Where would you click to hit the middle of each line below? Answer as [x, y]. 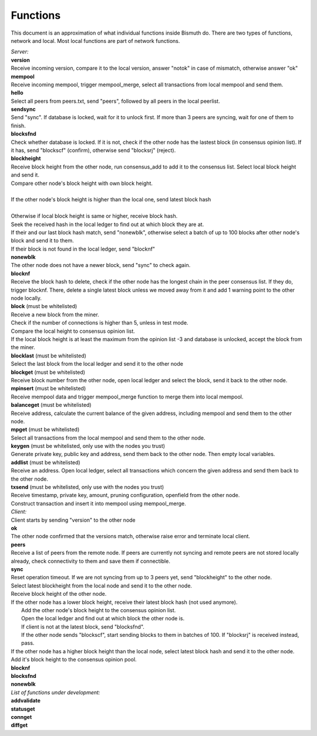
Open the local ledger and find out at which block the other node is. [103, 619]
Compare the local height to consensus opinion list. [73, 331]
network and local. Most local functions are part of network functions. [95, 40]
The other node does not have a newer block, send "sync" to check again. [101, 265]
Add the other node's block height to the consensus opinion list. [99, 610]
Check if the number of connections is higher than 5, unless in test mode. [100, 323]
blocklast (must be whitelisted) [48, 356]
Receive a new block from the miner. [55, 315]
